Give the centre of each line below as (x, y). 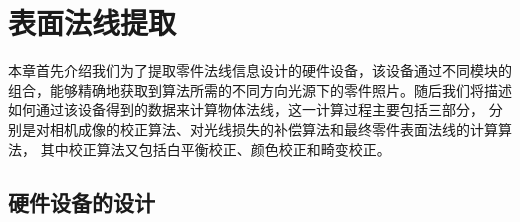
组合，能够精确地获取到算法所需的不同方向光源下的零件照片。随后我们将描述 (260, 89)
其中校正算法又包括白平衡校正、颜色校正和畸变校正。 (215, 148)
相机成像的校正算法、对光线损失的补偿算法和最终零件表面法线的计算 (273, 128)
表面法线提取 (92, 22)
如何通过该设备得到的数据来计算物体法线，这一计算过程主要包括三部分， (246, 109)
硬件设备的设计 (81, 202)
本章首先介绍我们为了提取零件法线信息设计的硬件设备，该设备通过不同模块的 (260, 70)
